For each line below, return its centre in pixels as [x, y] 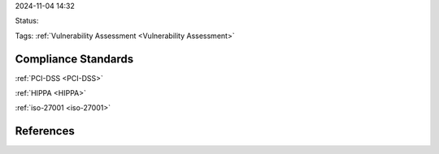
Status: [27, 21]
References [45, 131]
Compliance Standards [74, 59]
